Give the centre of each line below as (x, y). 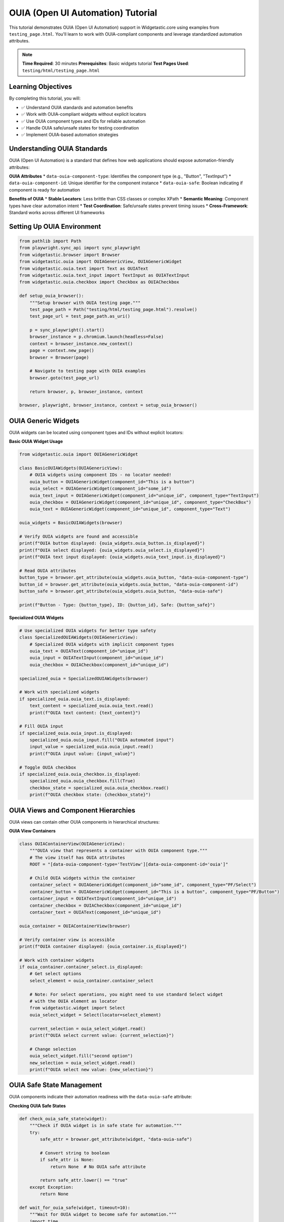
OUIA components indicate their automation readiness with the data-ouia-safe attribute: (101, 1097)
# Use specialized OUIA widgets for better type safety (88, 630)
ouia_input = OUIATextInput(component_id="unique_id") (97, 658)
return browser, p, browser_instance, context (87, 392)
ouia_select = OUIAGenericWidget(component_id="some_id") (100, 489)
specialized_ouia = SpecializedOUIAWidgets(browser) (84, 678)
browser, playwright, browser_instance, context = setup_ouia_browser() (108, 405)
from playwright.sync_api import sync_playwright (80, 248)
